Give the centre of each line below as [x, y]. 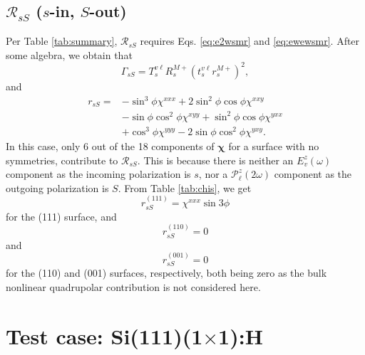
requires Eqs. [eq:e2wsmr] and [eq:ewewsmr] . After [250, 41]
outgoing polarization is [57, 187]
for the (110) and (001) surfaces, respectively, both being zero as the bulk [166, 273]
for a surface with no [274, 146]
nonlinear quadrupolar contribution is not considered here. [133, 286]
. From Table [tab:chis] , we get [185, 187]
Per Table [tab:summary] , [62, 41]
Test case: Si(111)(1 [104, 335]
